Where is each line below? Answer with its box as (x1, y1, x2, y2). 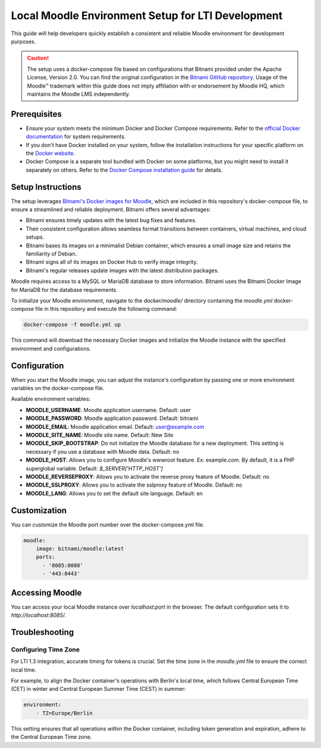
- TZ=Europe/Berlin (36, 709, 93, 716)
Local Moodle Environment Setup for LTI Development (11, 9, 283, 22)
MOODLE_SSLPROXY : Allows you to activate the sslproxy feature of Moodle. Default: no (26, 481, 243, 488)
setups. (26, 233, 45, 241)
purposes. (11, 38, 36, 45)
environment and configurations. (11, 345, 92, 352)
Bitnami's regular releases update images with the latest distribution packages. (26, 267, 219, 274)
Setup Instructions (11, 182, 81, 192)
